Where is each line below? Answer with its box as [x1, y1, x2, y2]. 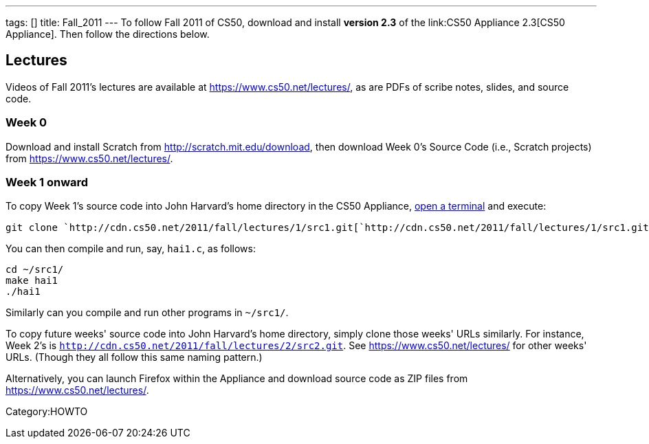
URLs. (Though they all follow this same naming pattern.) [5, 351, 263, 364]
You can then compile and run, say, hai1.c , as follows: [5, 243, 256, 255]
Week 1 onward [5, 175, 89, 189]
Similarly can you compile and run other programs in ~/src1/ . [5, 307, 289, 319]
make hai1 [5, 275, 58, 287]
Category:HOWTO [5, 406, 88, 418]
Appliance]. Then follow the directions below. [5, 28, 210, 40]
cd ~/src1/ [5, 264, 64, 276]
